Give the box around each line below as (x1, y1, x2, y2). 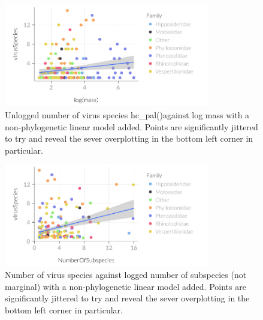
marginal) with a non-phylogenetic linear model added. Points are (5, 280, 246, 292)
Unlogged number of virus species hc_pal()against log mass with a (5, 108, 250, 121)
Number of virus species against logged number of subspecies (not (5, 268, 247, 281)
